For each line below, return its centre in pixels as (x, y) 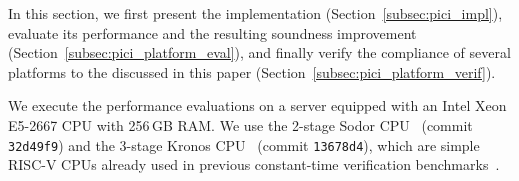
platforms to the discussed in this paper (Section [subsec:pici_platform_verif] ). (252, 71)
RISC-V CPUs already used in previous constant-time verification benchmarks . (254, 164)
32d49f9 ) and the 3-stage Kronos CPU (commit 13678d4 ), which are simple (244, 144)
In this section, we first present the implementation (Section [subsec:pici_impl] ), (255, 13)
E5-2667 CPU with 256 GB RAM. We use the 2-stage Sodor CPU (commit (240, 124)
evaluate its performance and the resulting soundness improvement (212, 32)
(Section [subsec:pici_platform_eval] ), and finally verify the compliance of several (259, 52)
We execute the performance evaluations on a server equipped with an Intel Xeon (257, 105)
